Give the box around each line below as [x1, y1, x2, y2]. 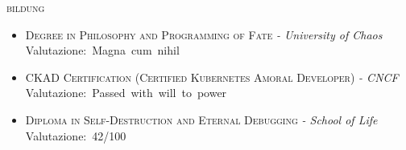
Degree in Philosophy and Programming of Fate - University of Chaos [25, 26, 383, 43]
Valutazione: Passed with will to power [25, 84, 227, 101]
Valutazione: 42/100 [25, 127, 126, 144]
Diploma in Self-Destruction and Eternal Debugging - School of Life [25, 111, 378, 128]
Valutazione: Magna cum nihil [25, 42, 180, 59]
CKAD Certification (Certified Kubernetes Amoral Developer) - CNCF [25, 68, 399, 85]
